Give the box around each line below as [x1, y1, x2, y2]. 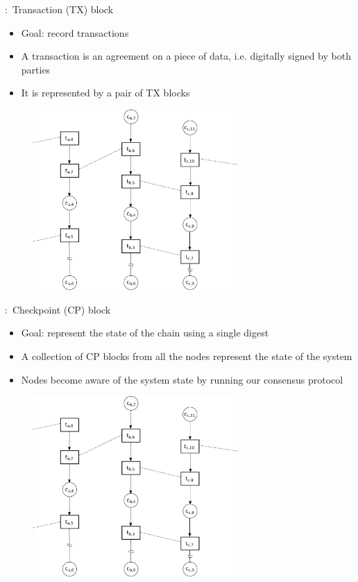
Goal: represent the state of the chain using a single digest [21, 325, 269, 340]
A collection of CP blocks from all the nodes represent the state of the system [21, 349, 352, 363]
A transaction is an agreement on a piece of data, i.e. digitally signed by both [21, 49, 351, 63]
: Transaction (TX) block [5, 2, 114, 16]
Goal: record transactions [21, 25, 129, 40]
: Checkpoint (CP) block [5, 302, 111, 316]
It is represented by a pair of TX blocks [21, 85, 190, 100]
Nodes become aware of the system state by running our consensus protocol [21, 372, 343, 386]
